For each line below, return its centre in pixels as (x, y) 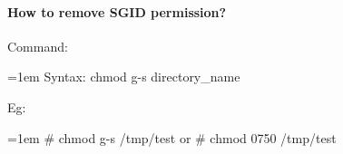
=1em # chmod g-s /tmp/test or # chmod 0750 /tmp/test (172, 137)
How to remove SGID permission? (117, 11)
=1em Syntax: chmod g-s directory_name (124, 77)
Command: (38, 46)
